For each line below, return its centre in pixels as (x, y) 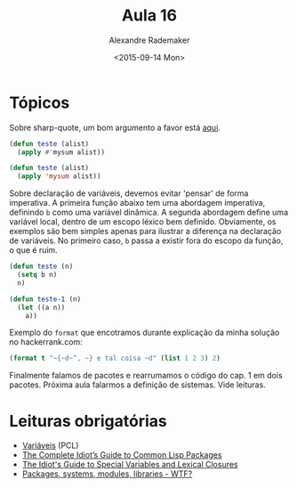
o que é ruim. (33, 250)
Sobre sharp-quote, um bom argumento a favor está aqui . (115, 127)
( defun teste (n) (41, 267)
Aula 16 (149, 16)
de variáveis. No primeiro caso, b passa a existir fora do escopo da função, (146, 240)
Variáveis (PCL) (50, 445)
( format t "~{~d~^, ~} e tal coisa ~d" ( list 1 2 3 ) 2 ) (115, 358)
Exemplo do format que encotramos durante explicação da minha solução (144, 333)
